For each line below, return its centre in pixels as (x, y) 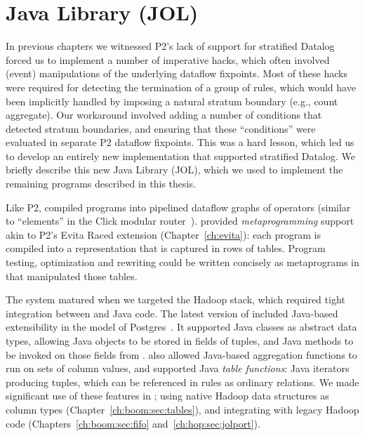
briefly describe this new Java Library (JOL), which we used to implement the (174, 170)
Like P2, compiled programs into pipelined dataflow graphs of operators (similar (178, 207)
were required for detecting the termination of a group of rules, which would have (181, 87)
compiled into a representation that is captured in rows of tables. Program (166, 248)
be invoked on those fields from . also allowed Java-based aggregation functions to (181, 354)
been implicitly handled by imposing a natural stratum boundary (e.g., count (172, 101)
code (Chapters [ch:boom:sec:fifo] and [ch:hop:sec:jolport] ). (133, 423)
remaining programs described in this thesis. (101, 184)
